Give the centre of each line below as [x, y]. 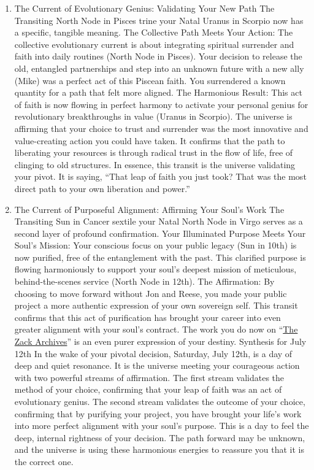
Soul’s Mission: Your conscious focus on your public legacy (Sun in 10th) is [155, 245]
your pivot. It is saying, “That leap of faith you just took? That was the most [160, 176]
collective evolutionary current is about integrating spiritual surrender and [154, 44]
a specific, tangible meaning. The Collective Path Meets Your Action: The [154, 32]
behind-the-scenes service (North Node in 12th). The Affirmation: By [144, 281]
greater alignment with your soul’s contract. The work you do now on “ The [156, 329]
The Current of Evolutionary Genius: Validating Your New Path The [144, 8]
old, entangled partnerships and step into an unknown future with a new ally [159, 68]
